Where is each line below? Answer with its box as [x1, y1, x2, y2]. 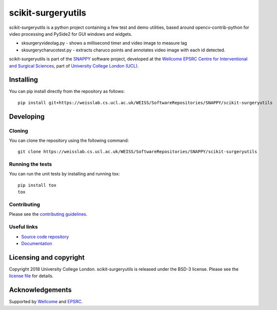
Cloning [9, 127, 28, 134]
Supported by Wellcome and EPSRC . [9, 299, 83, 305]
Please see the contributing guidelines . [9, 211, 87, 217]
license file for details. [9, 273, 54, 279]
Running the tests [9, 161, 52, 168]
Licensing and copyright [9, 253, 85, 262]
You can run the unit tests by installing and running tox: [9, 171, 120, 177]
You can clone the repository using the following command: [9, 137, 129, 143]
